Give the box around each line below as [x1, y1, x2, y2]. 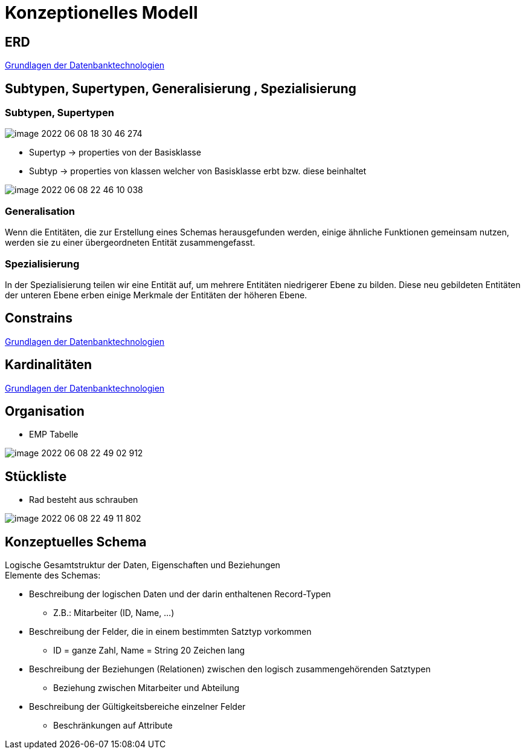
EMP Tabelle [29, 429, 79, 440]
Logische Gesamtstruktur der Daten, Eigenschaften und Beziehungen [5, 560, 280, 571]
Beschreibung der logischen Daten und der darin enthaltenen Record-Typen [29, 589, 331, 600]
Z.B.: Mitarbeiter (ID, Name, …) [53, 608, 175, 618]
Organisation [5, 404, 85, 419]
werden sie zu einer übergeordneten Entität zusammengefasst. [5, 237, 256, 248]
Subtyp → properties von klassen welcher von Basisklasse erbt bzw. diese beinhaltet [29, 166, 367, 177]
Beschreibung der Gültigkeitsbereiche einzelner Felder [29, 701, 246, 712]
